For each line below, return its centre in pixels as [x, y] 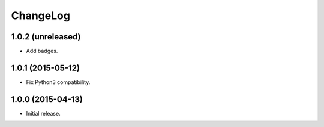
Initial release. [43, 113]
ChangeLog [40, 16]
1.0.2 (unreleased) [46, 37]
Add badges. [42, 51]
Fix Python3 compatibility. [58, 82]
